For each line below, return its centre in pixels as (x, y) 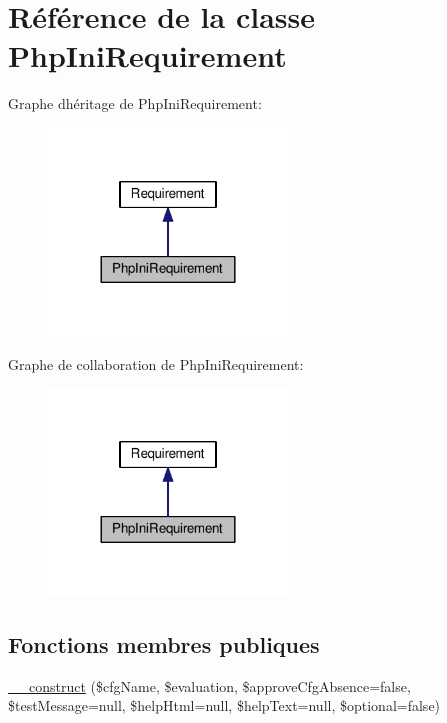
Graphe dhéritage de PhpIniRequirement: (135, 103)
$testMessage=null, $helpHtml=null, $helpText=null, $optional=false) (224, 705)
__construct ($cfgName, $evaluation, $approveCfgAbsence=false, (209, 685)
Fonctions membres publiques (164, 644)
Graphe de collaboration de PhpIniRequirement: (156, 363)
